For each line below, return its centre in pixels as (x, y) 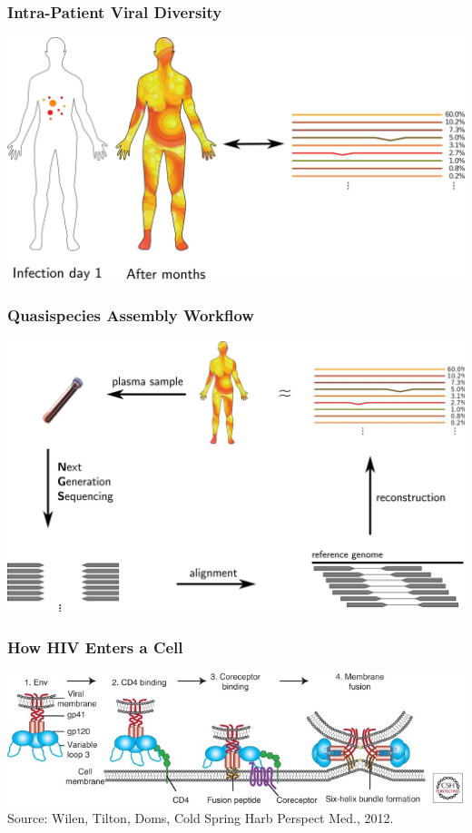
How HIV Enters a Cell (95, 647)
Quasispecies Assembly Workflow (131, 315)
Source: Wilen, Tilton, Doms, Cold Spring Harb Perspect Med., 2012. (201, 817)
